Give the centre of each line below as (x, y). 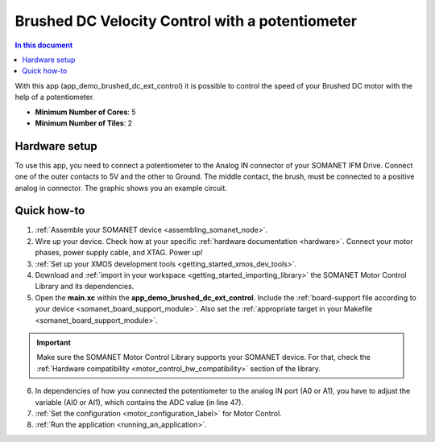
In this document (44, 45)
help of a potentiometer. (55, 97)
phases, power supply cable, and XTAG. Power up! (119, 253)
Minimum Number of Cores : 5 (85, 112)
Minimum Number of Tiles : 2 (84, 123)
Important (54, 343)
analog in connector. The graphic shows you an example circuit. (121, 188)
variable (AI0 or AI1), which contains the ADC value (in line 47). (139, 402)
